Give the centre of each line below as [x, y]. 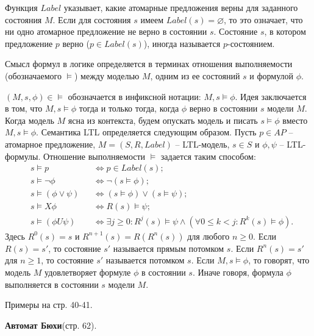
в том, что [24, 108]
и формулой [272, 75]
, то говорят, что [279, 260]
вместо [295, 120]
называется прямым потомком [169, 248]
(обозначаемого [33, 75]
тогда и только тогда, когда [129, 108]
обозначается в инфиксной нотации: [134, 96]
